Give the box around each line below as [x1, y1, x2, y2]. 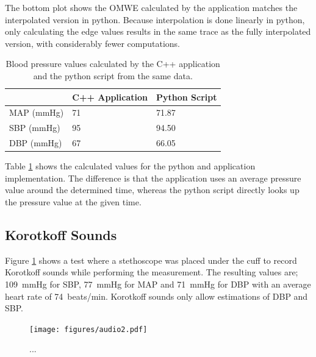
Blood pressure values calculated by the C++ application [5, 57, 220, 70]
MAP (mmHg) [9, 106, 64, 119]
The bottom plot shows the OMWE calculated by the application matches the [5, 1, 298, 13]
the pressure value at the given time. [5, 195, 142, 208]
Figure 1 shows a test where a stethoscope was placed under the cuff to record [5, 253, 297, 266]
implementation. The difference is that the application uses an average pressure [5, 171, 301, 184]
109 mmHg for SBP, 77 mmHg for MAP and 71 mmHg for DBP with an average [5, 277, 311, 290]
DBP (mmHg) [9, 136, 62, 149]
